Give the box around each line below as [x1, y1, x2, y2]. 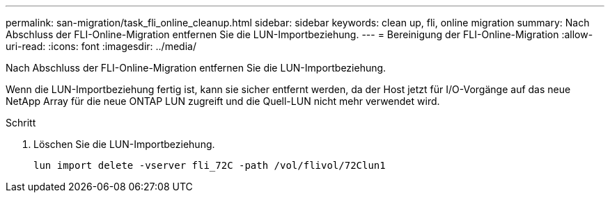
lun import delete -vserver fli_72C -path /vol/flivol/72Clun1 [33, 160, 386, 171]
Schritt [6, 117, 36, 129]
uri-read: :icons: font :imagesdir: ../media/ [6, 40, 196, 52]
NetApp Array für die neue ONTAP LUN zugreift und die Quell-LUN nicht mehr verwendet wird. [6, 95, 440, 107]
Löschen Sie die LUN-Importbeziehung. [33, 138, 215, 150]
